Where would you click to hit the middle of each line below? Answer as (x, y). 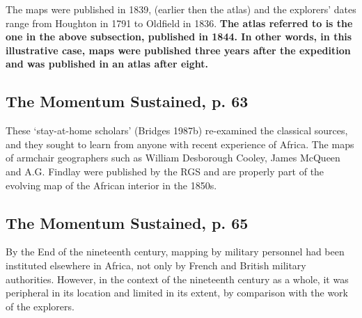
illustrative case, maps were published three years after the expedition (178, 50)
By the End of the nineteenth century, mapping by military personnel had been (175, 252)
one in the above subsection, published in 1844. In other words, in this (179, 37)
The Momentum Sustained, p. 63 (127, 101)
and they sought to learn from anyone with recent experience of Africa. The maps (180, 144)
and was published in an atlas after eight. (107, 64)
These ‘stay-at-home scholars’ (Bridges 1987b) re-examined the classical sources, (177, 130)
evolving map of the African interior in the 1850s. (111, 185)
